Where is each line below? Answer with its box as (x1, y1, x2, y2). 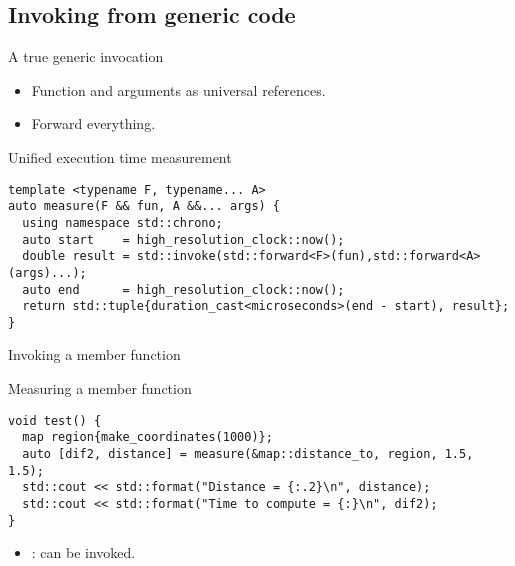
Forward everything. (31, 113, 156, 134)
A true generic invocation (8, 46, 164, 67)
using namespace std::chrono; (22, 215, 223, 230)
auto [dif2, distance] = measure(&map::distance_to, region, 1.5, (22, 446, 474, 461)
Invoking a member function (8, 344, 181, 365)
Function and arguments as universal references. (31, 79, 326, 100)
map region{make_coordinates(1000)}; (22, 430, 273, 445)
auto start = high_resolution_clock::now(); (22, 232, 345, 247)
